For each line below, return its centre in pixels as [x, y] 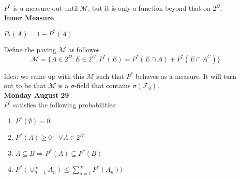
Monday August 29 [37, 95]
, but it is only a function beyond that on [149, 8]
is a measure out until [45, 8]
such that [110, 76]
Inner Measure [29, 17]
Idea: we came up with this [44, 76]
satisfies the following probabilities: [65, 104]
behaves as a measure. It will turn [186, 76]
